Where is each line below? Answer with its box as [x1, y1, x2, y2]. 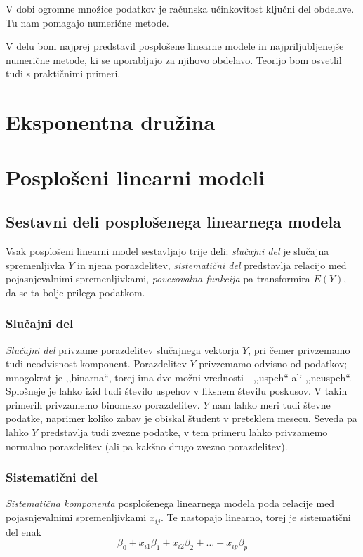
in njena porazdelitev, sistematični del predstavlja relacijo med [77, 257, 347, 272]
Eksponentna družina [6, 107, 216, 136]
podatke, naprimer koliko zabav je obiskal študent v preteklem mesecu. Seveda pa [6, 411, 357, 426]
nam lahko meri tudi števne [212, 397, 331, 412]
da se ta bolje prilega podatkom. [6, 284, 145, 299]
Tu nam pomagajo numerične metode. [6, 15, 169, 30]
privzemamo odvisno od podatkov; [199, 356, 348, 371]
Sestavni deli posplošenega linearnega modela [6, 211, 341, 232]
